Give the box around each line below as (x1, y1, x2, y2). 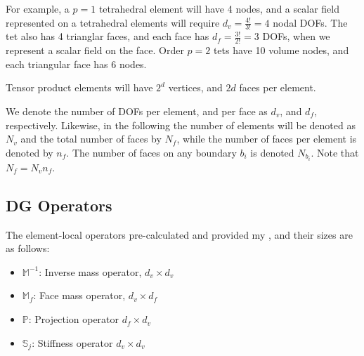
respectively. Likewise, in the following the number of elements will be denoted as (6, 117, 356, 132)
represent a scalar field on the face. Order (6, 43, 184, 58)
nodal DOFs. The (273, 15, 348, 29)
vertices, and (168, 80, 223, 95)
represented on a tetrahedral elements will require (6, 15, 220, 29)
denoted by (6, 145, 53, 159)
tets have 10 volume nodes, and (213, 43, 349, 58)
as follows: (6, 241, 50, 256)
